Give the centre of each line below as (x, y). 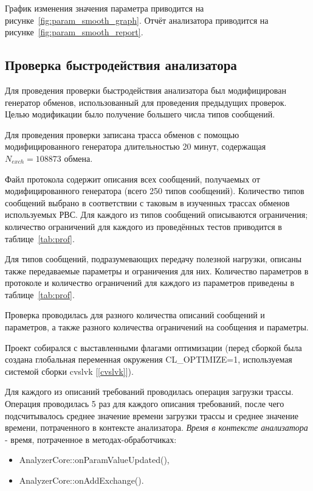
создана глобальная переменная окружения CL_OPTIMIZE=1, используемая (149, 359)
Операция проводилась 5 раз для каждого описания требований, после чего (145, 404)
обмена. (78, 158)
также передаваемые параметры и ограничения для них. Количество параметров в (157, 270)
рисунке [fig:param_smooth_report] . (74, 32)
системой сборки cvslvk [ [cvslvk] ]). (69, 371)
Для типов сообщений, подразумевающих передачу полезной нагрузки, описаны (153, 259)
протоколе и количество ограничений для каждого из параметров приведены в (150, 283)
